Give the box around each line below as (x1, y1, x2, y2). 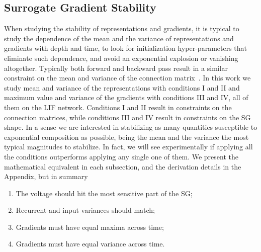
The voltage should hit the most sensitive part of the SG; (16, 188, 193, 198)
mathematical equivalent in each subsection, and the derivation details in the (4, 161, 241, 172)
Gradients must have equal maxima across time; (16, 221, 164, 232)
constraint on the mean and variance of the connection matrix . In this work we (4, 72, 251, 83)
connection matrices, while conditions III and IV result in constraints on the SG (4, 112, 251, 122)
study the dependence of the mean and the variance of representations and (4, 33, 234, 43)
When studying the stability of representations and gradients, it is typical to (4, 23, 239, 34)
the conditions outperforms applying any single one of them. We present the (4, 151, 238, 161)
